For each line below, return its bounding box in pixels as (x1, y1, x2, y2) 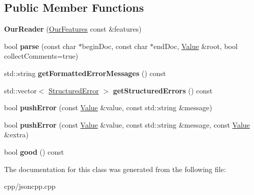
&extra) (4, 129, 29, 140)
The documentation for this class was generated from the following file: (4, 163, 226, 174)
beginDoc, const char (82, 40, 148, 51)
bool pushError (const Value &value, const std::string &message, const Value (4, 119, 250, 130)
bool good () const (4, 146, 64, 157)
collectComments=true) (4, 51, 79, 61)
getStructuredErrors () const (113, 85, 213, 95)
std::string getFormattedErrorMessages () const (4, 67, 166, 78)
